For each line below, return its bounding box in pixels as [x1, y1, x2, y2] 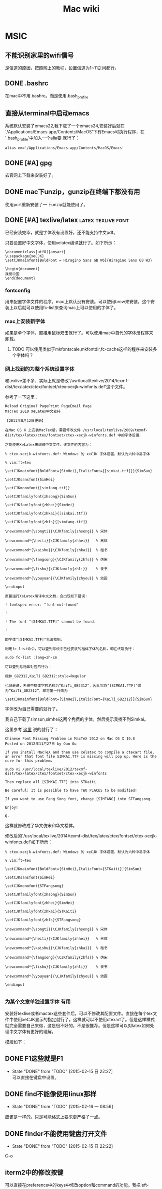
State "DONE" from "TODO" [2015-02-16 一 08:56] [12, 1104, 114, 1109]
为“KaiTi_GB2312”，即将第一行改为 [5, 688, 68, 693]
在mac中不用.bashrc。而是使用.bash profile [5, 93, 88, 100]
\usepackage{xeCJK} [5, 254, 44, 258]
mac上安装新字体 [5, 318, 45, 324]
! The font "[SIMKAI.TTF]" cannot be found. [5, 619, 96, 624]
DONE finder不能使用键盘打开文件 [5, 1129, 107, 1138]
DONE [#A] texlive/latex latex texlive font [5, 216, 129, 224]
